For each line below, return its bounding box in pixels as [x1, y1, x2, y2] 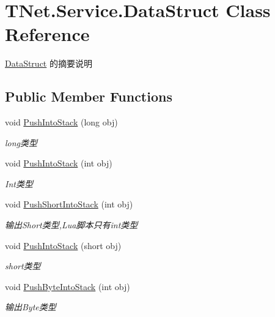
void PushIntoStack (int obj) [5, 157, 112, 170]
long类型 [5, 136, 38, 149]
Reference [5, 21, 90, 47]
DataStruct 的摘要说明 [5, 57, 92, 70]
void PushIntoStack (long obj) [5, 116, 118, 129]
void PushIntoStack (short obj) [5, 239, 122, 252]
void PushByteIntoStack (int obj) [5, 280, 130, 293]
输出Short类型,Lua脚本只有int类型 [5, 218, 138, 231]
